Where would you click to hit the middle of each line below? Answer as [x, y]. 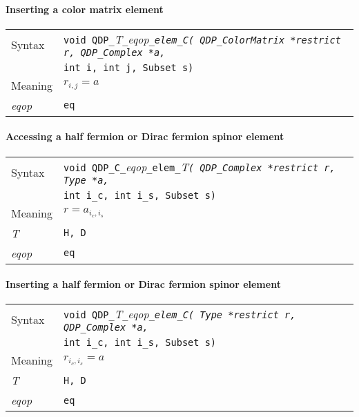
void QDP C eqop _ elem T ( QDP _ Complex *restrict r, [200, 166]
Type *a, [86, 180]
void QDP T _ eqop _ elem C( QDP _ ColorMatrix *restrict [202, 39]
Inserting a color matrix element [85, 9]
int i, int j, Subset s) [129, 67]
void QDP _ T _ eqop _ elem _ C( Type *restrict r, [180, 314]
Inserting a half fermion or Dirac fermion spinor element [143, 284]
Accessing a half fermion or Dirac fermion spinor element [145, 136]
